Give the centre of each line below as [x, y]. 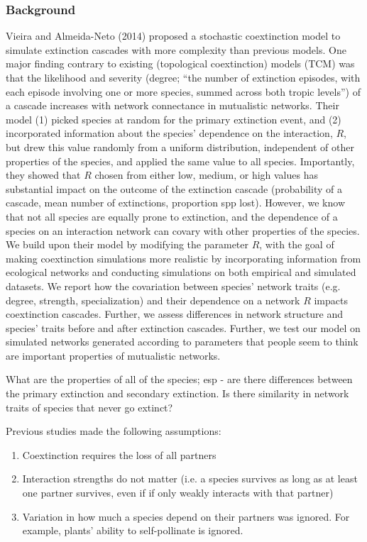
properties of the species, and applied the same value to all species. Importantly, [180, 161]
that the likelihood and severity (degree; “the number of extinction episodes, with [183, 77]
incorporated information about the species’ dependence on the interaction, [169, 133]
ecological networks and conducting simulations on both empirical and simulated [181, 272]
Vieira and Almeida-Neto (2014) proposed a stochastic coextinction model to [173, 36]
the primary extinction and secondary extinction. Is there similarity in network [177, 393]
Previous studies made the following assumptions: [114, 431]
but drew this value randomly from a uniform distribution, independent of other [180, 146]
